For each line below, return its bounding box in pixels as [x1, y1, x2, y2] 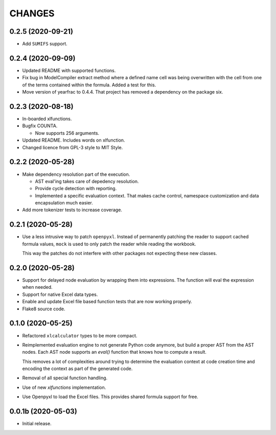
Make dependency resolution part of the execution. [22, 171, 130, 177]
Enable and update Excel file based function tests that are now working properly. [22, 299, 193, 305]
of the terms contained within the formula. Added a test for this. [22, 82, 156, 88]
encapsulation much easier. [35, 200, 93, 206]
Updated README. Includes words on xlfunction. [22, 137, 125, 143]
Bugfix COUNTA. [22, 123, 58, 129]
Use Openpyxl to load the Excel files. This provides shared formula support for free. [22, 394, 199, 400]
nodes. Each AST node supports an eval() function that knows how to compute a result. [22, 349, 207, 355]
